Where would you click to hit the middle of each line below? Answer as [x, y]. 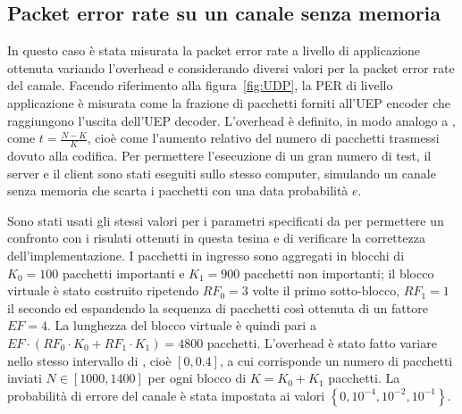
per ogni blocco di [197, 378]
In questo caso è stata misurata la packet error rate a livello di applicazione [214, 50]
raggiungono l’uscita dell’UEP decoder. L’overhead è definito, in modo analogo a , [231, 120]
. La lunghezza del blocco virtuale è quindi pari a [182, 325]
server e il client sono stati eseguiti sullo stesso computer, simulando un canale [222, 173]
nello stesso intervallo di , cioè [89, 360]
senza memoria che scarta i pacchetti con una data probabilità [178, 190]
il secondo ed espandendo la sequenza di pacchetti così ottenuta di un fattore [218, 307]
